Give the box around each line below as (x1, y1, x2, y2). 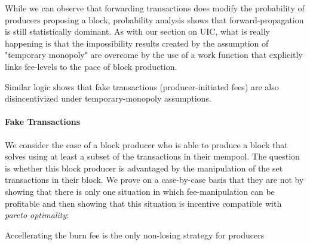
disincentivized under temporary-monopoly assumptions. (5, 92, 211, 105)
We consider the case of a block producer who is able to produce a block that (5, 138, 288, 151)
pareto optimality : (5, 209, 69, 221)
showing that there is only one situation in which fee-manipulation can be (5, 185, 275, 197)
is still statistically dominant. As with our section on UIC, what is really (5, 25, 270, 38)
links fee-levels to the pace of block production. (5, 60, 177, 72)
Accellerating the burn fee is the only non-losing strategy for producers (5, 228, 265, 241)
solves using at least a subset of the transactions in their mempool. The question (5, 150, 300, 163)
